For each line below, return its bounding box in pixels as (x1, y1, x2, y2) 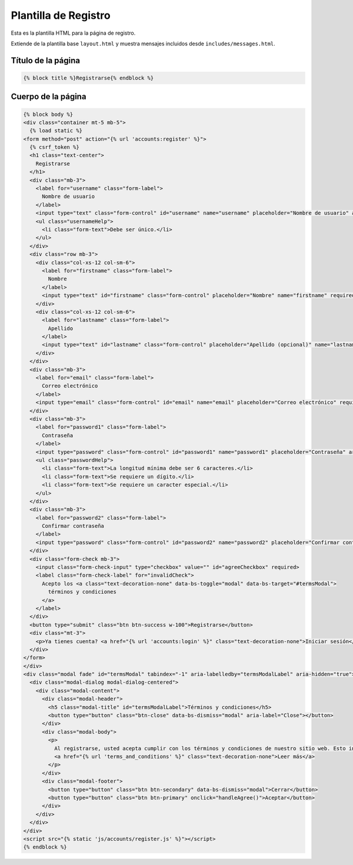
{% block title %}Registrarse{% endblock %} (23, 74, 154, 81)
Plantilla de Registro (11, 9, 111, 22)
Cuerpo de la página (11, 92, 86, 102)
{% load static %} (29, 127, 82, 134)
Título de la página (11, 55, 81, 65)
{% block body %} (23, 111, 74, 118)
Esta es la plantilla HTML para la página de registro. (11, 29, 136, 36)
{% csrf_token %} (29, 144, 79, 151)
